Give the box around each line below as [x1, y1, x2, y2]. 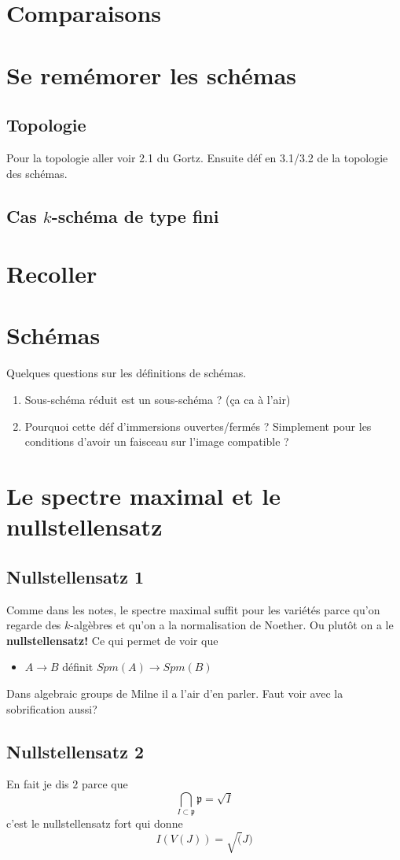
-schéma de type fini [51, 203, 219, 228]
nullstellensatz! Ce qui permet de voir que [6, 632, 218, 648]
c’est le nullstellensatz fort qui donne [6, 815, 183, 832]
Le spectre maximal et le [6, 479, 281, 511]
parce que [81, 776, 128, 792]
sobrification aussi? [6, 700, 97, 717]
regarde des [6, 617, 61, 633]
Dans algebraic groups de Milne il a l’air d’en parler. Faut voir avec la [6, 684, 343, 701]
